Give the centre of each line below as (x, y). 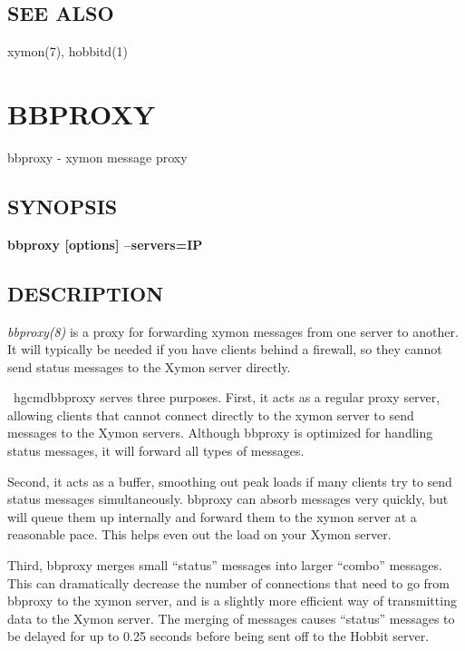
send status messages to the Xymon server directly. (149, 366)
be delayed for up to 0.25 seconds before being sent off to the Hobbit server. (218, 636)
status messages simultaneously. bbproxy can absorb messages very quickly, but (228, 499)
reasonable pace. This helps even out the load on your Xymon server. (199, 534)
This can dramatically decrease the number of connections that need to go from (229, 582)
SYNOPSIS (63, 206)
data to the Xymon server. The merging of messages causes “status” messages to (231, 618)
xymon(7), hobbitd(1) (68, 51)
